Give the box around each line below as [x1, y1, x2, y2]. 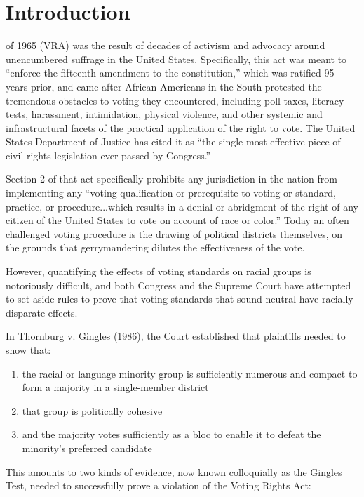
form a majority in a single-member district [22, 380, 209, 395]
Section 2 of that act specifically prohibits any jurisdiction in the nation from [6, 171, 337, 186]
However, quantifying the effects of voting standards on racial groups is [6, 264, 311, 279]
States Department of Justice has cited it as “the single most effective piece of [6, 134, 341, 149]
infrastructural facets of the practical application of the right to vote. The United [6, 120, 356, 135]
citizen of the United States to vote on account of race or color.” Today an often [6, 213, 349, 227]
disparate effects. [6, 305, 78, 319]
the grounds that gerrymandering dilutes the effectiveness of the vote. [6, 240, 305, 255]
